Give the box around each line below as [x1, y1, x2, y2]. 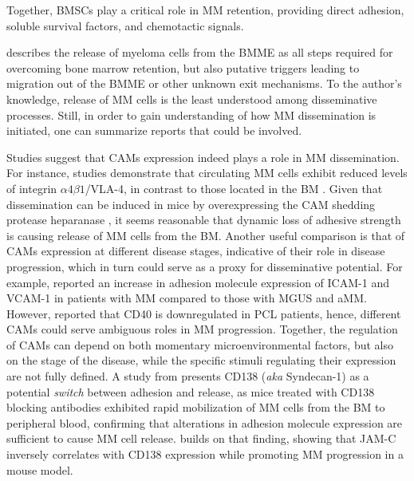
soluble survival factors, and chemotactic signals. [6, 17, 244, 34]
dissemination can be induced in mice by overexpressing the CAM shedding [6, 195, 376, 212]
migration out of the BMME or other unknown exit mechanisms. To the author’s [6, 75, 402, 92]
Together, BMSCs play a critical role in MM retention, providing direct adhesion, [6, 2, 404, 18]
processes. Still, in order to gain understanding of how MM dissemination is [6, 106, 377, 123]
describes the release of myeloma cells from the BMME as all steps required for [6, 44, 393, 61]
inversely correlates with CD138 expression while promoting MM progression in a [6, 446, 404, 463]
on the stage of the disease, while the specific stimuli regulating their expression [6, 352, 396, 369]
